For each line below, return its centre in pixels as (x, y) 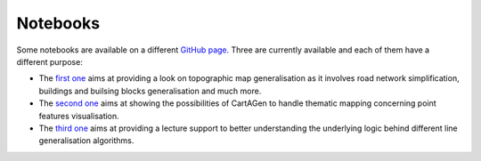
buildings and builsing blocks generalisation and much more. (150, 91)
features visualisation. (79, 116)
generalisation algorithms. (86, 141)
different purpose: (50, 61)
